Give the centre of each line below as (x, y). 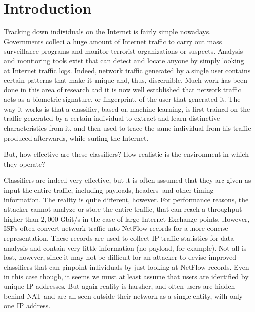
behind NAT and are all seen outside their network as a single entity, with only (123, 296)
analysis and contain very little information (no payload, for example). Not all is (125, 247)
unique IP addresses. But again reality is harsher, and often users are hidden (120, 286)
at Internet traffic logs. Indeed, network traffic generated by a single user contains (127, 70)
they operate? (25, 163)
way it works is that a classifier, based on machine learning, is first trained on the (127, 108)
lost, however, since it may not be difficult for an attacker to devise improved (120, 257)
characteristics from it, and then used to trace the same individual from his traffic (127, 128)
